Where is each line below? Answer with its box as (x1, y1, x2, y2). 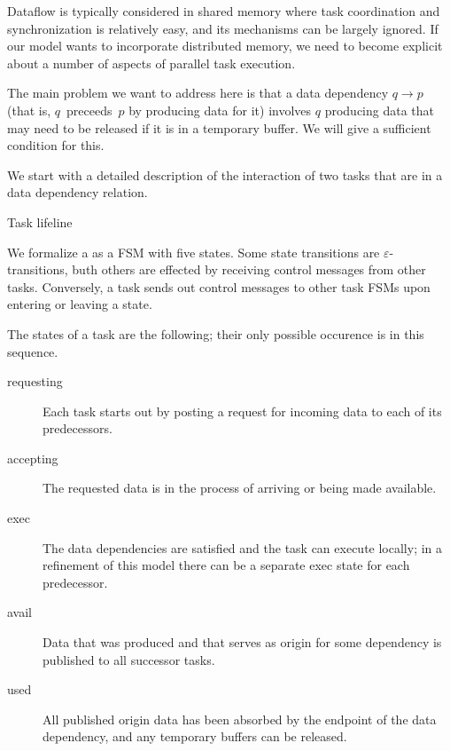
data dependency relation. (7, 183, 148, 202)
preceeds (66, 100, 112, 119)
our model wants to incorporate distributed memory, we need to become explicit (7, 36, 443, 55)
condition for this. (7, 136, 105, 154)
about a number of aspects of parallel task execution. (7, 53, 296, 72)
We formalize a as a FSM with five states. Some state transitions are (7, 242, 380, 261)
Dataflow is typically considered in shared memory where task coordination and (7, 2, 440, 20)
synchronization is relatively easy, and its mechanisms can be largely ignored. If (7, 19, 438, 37)
